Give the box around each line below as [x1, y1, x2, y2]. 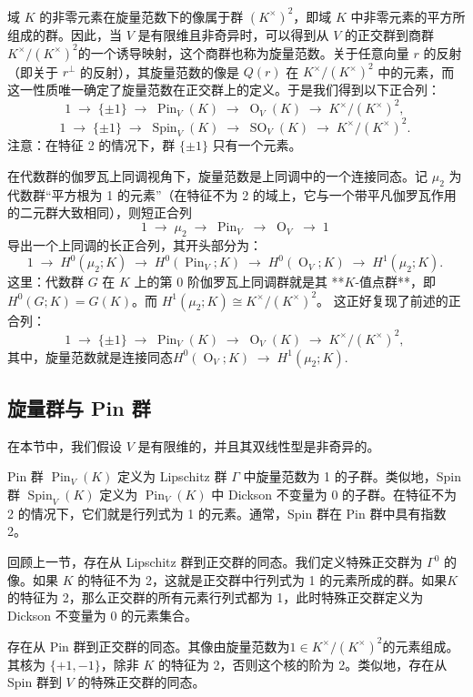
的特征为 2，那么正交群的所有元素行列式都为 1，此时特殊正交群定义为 [7, 588, 424, 607]
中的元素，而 [377, 62, 455, 81]
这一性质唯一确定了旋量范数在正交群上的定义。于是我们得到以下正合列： [7, 80, 440, 99]
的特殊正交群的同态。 [77, 672, 206, 692]
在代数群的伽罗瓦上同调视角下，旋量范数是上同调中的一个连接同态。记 [7, 167, 428, 186]
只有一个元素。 [212, 136, 302, 155]
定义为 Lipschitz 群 [117, 467, 227, 486]
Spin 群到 [7, 672, 62, 692]
